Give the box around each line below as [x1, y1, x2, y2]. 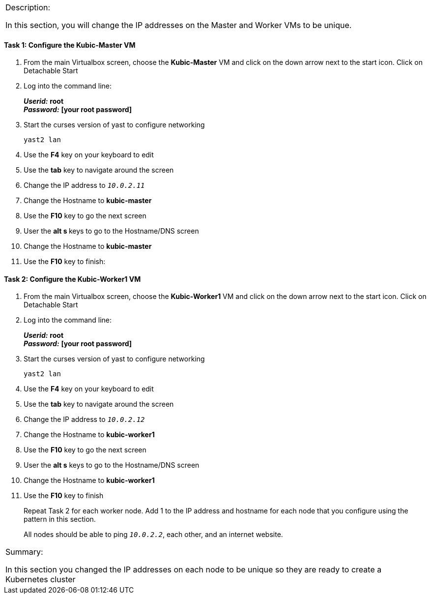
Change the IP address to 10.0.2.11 [24, 181, 145, 190]
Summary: [5, 547, 43, 557]
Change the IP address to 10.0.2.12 [24, 415, 145, 424]
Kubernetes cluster [5, 574, 76, 585]
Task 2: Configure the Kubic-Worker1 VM [4, 274, 141, 283]
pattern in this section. [24, 515, 96, 524]
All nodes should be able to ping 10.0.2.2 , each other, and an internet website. [24, 530, 283, 539]
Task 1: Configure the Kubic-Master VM [4, 40, 136, 49]
